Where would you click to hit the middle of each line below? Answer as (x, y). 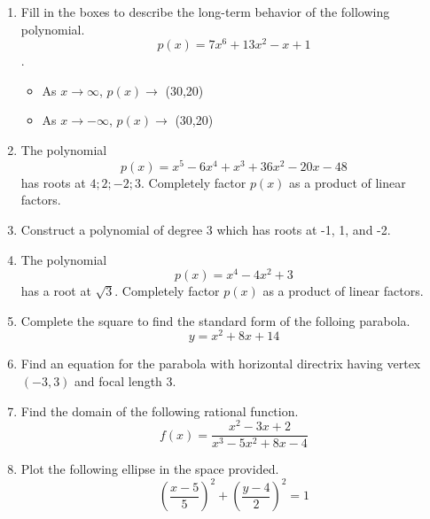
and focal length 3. (125, 381)
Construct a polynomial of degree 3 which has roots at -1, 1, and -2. (206, 229)
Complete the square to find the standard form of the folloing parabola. (215, 320)
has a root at (56, 291)
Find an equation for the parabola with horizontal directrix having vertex (221, 364)
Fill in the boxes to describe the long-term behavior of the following (205, 12)
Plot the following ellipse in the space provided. (150, 469)
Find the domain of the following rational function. (160, 411)
